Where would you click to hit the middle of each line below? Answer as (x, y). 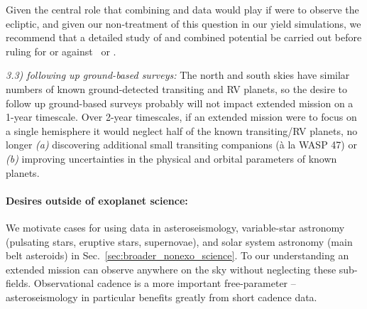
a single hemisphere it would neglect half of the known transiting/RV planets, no (182, 130)
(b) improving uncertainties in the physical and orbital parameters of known (171, 158)
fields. (18, 283)
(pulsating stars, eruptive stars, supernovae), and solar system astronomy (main (179, 241)
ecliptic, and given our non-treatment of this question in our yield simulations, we (183, 23)
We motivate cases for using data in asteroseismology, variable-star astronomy (175, 227)
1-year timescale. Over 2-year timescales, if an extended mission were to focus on (181, 117)
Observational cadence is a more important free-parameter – (165, 283)
